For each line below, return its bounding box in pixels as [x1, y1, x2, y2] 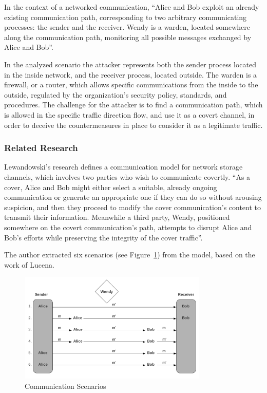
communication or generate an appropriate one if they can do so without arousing [4, 192, 262, 202]
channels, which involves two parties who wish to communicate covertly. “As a [4, 171, 251, 182]
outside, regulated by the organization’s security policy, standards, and [4, 89, 227, 100]
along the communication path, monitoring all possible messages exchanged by [4, 31, 252, 42]
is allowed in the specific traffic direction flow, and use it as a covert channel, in [4, 109, 255, 120]
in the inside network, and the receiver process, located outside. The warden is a [4, 69, 257, 80]
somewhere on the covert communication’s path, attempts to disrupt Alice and [4, 221, 252, 232]
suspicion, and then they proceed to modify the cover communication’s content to [4, 201, 261, 212]
